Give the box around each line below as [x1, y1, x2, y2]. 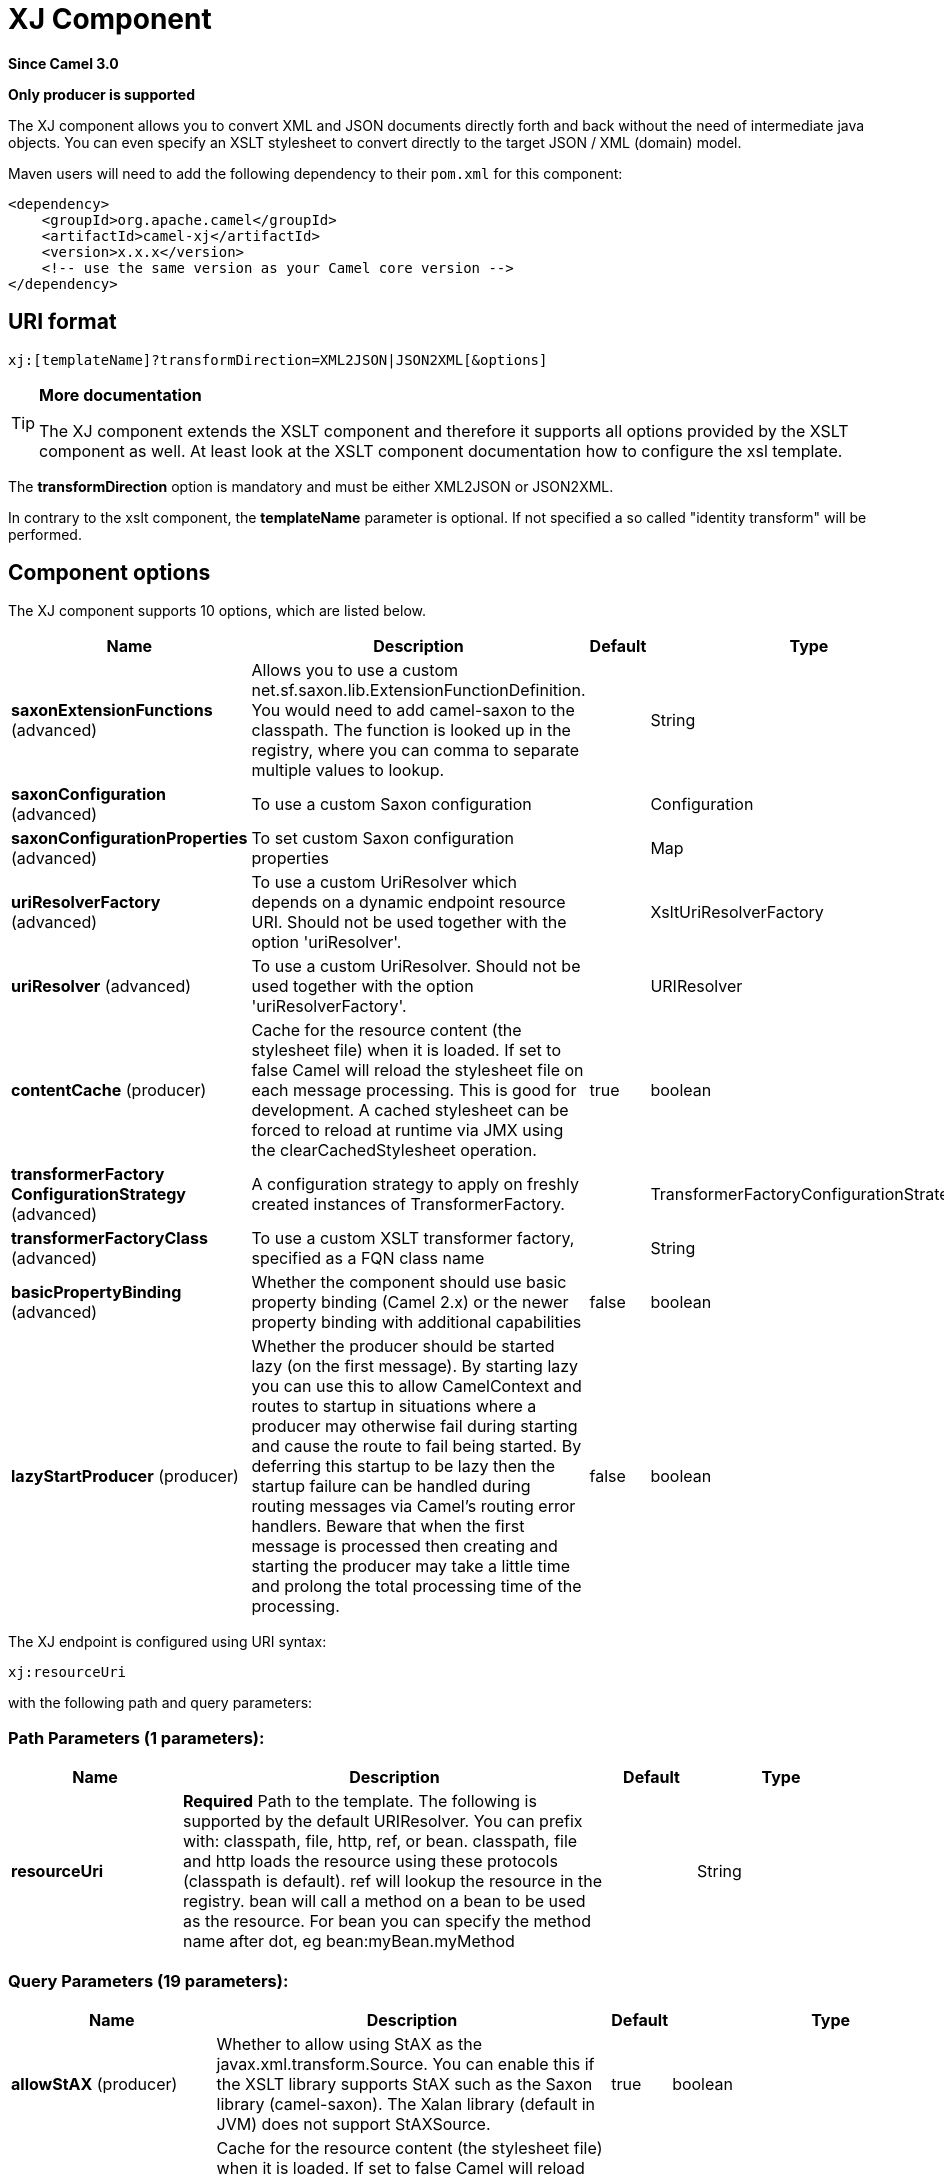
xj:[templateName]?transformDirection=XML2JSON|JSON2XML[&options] [8, 351, 548, 368]
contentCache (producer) [11, 1080, 207, 1101]
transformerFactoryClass [11, 1228, 208, 1249]
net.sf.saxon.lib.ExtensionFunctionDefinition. [251, 680, 586, 701]
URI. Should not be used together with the [251, 912, 567, 933]
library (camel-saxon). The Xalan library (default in [216, 2093, 596, 2114]
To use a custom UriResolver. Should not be [251, 956, 581, 977]
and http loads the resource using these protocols [183, 1851, 558, 1872]
